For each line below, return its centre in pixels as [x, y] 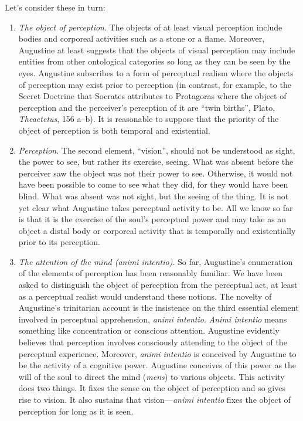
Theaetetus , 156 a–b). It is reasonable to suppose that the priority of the [149, 119]
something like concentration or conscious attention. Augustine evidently [149, 330]
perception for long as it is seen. [76, 411]
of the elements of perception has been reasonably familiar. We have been [151, 273]
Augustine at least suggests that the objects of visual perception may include [157, 50]
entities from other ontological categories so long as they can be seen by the [154, 61]
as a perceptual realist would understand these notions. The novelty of [145, 296]
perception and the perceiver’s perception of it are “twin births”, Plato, [147, 107]
